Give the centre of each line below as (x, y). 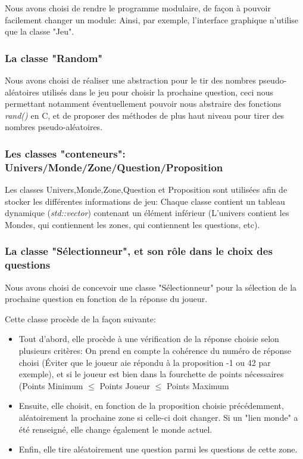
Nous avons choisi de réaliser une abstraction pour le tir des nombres (130, 80)
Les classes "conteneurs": (65, 153)
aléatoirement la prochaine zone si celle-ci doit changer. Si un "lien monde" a (158, 417)
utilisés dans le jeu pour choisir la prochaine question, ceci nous (158, 92)
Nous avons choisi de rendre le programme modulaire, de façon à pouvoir (138, 8)
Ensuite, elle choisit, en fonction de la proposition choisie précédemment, (151, 406)
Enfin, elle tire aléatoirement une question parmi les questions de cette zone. (158, 449)
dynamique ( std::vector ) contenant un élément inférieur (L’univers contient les (147, 213)
